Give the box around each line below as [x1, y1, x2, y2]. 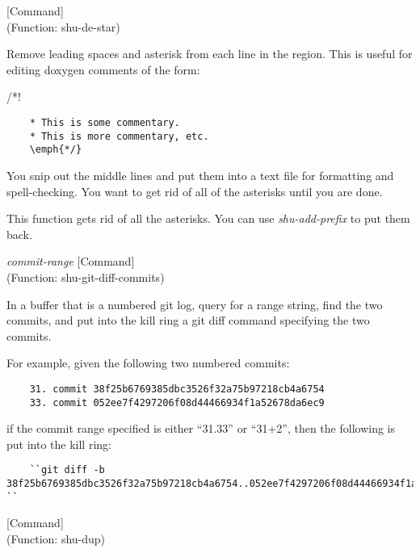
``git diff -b [29, 464, 105, 476]
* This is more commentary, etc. [29, 130, 209, 142]
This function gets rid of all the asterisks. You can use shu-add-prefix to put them [6, 210, 410, 227]
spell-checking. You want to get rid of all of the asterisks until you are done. [6, 182, 383, 199]
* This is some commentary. [29, 116, 180, 128]
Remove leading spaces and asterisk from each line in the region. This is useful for [6, 45, 413, 62]
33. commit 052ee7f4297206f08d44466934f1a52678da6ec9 [29, 396, 325, 408]
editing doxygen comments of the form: [6, 61, 200, 78]
